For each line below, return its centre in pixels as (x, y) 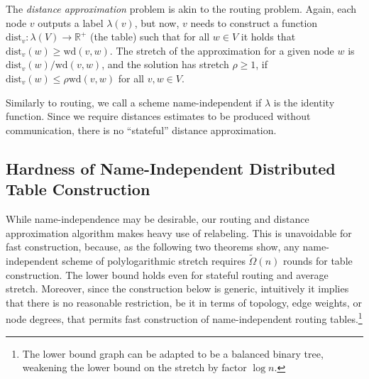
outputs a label (71, 22)
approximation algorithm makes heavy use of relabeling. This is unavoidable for (179, 232)
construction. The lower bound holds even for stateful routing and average (167, 274)
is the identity (304, 102)
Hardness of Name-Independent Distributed (171, 168)
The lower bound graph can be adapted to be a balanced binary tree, (173, 353)
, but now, (157, 22)
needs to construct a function (254, 22)
